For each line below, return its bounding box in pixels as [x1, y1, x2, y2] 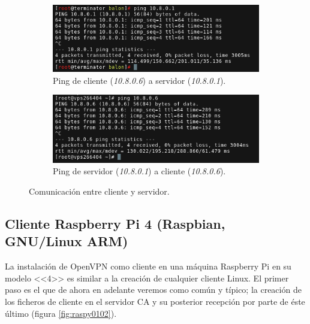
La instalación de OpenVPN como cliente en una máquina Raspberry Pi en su [5, 260, 291, 272]
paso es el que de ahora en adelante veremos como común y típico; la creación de [5, 283, 302, 296]
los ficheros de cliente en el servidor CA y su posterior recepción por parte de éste [5, 295, 305, 307]
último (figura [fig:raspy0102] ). [5, 307, 117, 319]
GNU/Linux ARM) [5, 232, 128, 250]
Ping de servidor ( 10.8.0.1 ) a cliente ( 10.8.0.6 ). [53, 165, 226, 177]
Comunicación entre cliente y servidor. [29, 184, 170, 197]
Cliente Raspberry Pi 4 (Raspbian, [5, 214, 225, 232]
